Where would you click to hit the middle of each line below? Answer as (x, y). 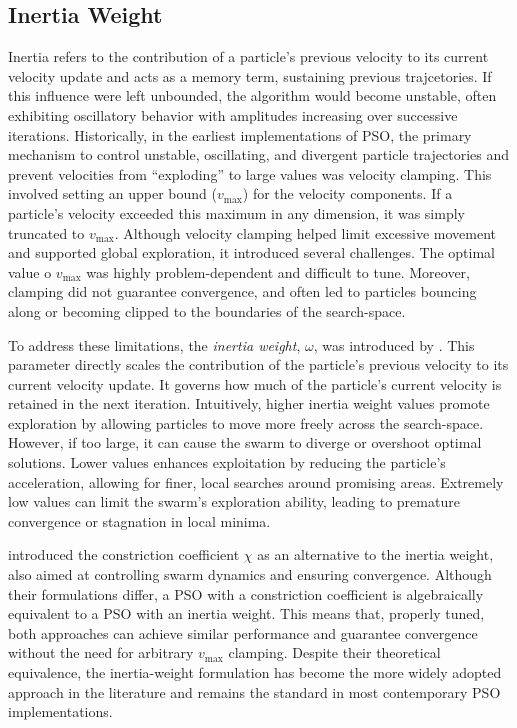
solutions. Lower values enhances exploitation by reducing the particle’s (227, 462)
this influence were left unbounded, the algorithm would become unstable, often (252, 95)
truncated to (46, 232)
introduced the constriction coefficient (124, 554)
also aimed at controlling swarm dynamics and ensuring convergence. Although (250, 574)
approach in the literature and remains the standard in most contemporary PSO (254, 691)
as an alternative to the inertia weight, (375, 554)
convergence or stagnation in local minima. (139, 520)
